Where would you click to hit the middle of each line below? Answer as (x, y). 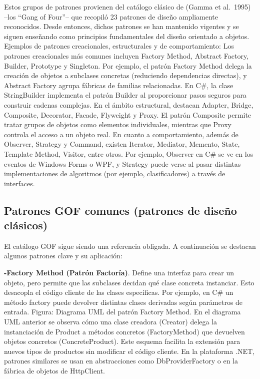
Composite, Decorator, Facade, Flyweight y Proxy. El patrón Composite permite (128, 114)
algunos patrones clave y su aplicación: (63, 256)
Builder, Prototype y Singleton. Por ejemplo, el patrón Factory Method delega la (128, 65)
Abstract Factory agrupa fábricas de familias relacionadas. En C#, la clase (119, 85)
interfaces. (19, 183)
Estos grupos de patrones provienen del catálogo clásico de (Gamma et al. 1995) (127, 7)
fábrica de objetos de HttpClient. (54, 370)
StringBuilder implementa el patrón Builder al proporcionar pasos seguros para (125, 95)
